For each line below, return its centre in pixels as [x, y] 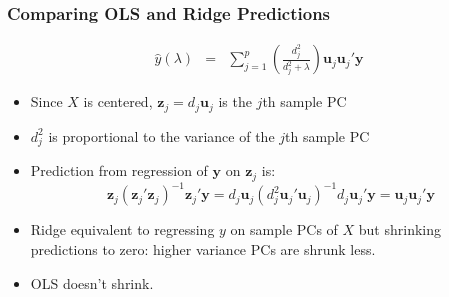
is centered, [118, 101]
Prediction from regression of [119, 170]
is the [235, 101]
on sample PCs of [284, 229]
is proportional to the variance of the [161, 135]
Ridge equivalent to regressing [122, 229]
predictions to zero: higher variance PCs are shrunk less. [203, 248]
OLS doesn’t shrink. [92, 282]
